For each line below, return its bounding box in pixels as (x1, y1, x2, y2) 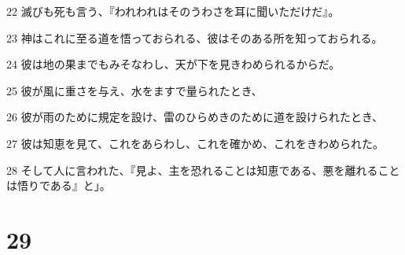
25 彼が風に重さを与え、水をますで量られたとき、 (6, 82, 263, 98)
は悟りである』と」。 (6, 177, 111, 194)
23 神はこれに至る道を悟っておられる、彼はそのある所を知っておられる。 (6, 29, 383, 46)
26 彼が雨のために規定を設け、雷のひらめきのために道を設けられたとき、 (6, 109, 383, 125)
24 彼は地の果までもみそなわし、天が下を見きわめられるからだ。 (6, 56, 341, 72)
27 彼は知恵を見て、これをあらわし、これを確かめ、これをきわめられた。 (6, 135, 384, 151)
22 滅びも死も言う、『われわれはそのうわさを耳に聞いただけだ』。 (6, 3, 340, 19)
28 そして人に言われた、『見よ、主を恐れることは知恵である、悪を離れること (6, 161, 400, 178)
